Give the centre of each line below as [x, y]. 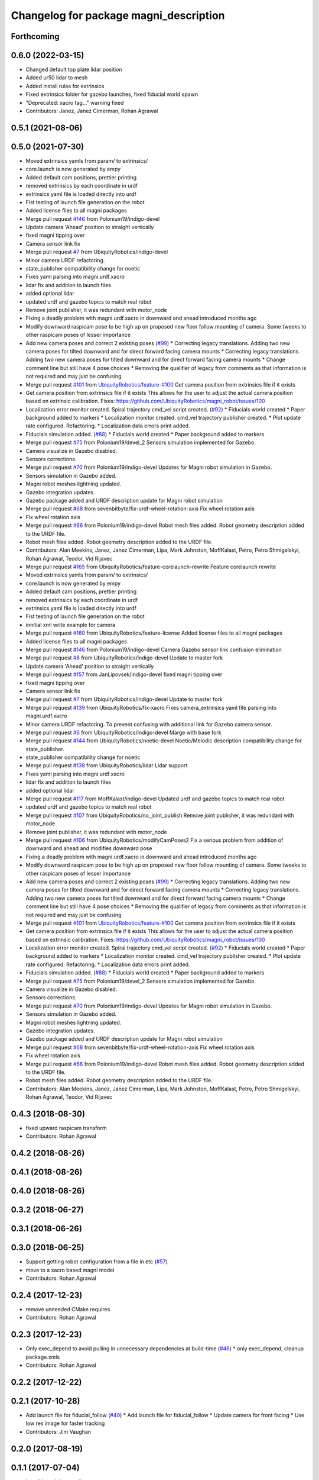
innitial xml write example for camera [71, 625]
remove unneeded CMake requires [68, 1310]
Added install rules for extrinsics [65, 86]
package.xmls [43, 1357]
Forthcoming [35, 36]
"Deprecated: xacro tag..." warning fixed [75, 102]
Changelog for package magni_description [118, 15]
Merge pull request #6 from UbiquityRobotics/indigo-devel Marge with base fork [123, 732]
